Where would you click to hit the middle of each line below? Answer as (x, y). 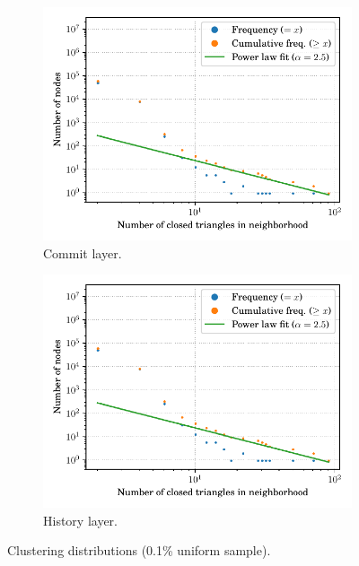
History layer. (80, 520)
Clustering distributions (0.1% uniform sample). (139, 550)
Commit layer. (83, 253)
